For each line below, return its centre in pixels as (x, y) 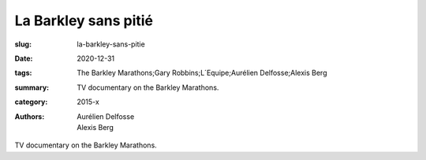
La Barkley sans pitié (84, 20)
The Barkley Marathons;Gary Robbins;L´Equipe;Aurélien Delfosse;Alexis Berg (202, 73)
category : (31, 102)
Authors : (30, 116)
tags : (23, 73)
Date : (24, 58)
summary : (32, 87)
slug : (23, 44)
